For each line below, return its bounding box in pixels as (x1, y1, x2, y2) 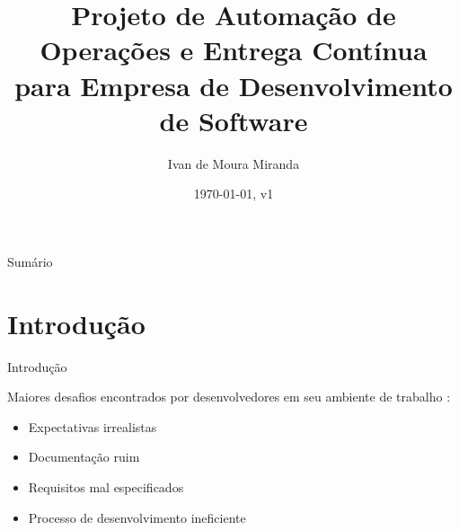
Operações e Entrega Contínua (40, 31, 428, 68)
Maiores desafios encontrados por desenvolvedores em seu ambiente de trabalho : (7, 387, 451, 406)
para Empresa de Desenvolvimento (14, 66, 453, 103)
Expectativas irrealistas (28, 417, 157, 436)
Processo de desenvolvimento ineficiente (28, 508, 246, 526)
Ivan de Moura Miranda (167, 154, 300, 172)
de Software (159, 102, 308, 138)
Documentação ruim (28, 447, 140, 466)
